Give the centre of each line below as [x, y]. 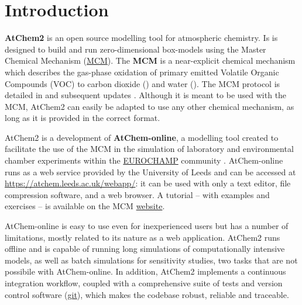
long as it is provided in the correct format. [83, 118]
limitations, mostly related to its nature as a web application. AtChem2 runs [143, 237]
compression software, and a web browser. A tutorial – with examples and [137, 194]
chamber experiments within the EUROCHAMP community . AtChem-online [144, 160]
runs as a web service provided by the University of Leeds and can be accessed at [150, 171]
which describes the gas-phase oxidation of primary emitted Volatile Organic [142, 72]
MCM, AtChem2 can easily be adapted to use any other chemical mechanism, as [150, 106]
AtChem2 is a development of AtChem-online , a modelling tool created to [142, 137]
